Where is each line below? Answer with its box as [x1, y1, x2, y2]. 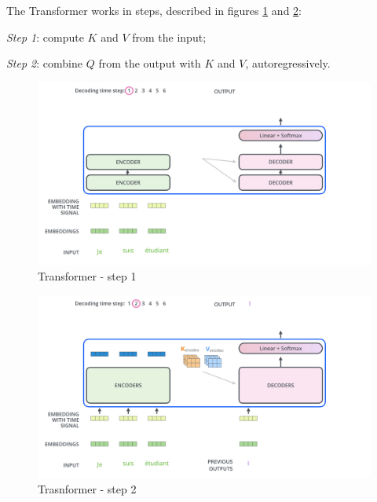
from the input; [132, 28, 207, 45]
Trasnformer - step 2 [38, 480, 137, 497]
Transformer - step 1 [38, 268, 137, 284]
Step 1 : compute [6, 28, 84, 45]
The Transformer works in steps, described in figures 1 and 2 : [6, 2, 302, 18]
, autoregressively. [245, 55, 331, 71]
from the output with [98, 55, 201, 71]
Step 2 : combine [6, 55, 82, 71]
